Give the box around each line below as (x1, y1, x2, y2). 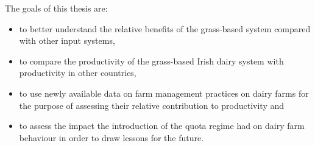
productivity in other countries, (19, 66, 136, 79)
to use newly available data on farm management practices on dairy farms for (19, 86, 309, 99)
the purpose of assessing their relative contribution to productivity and (19, 99, 285, 111)
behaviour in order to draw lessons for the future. (19, 131, 204, 144)
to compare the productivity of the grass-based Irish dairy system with (19, 54, 284, 67)
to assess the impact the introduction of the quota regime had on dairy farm (19, 119, 305, 132)
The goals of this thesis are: (5, 2, 108, 14)
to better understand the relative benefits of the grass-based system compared (19, 22, 311, 35)
